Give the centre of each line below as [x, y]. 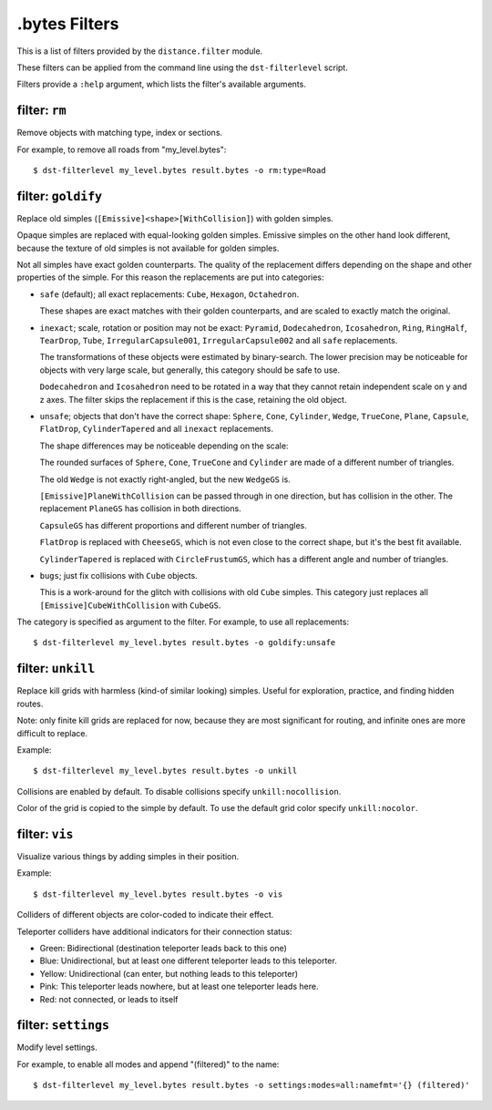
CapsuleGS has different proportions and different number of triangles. [173, 525]
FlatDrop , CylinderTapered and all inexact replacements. [156, 429]
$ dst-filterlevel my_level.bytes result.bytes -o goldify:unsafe [184, 643]
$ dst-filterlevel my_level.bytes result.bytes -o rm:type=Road [180, 170]
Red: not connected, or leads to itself [109, 999]
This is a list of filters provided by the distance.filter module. [140, 51]
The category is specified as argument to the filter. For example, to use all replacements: [183, 622]
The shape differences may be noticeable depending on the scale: [164, 446]
